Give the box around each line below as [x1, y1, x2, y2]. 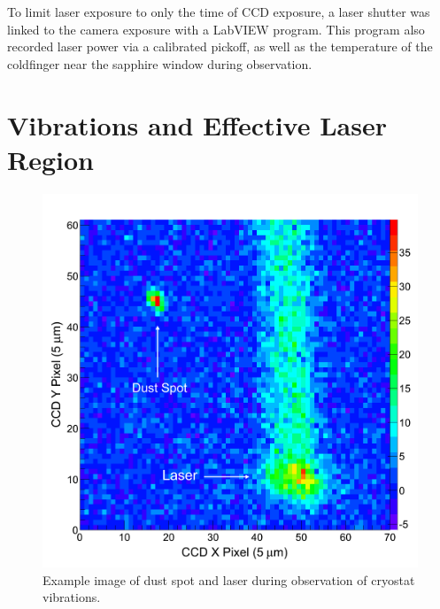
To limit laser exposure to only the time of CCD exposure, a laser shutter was [7, 3, 430, 20]
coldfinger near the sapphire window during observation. [7, 54, 313, 73]
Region [7, 141, 94, 177]
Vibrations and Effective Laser [7, 106, 387, 143]
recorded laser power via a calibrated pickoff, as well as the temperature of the [7, 37, 433, 56]
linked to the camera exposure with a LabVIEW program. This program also [7, 19, 425, 38]
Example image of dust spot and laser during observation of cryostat [42, 570, 415, 589]
